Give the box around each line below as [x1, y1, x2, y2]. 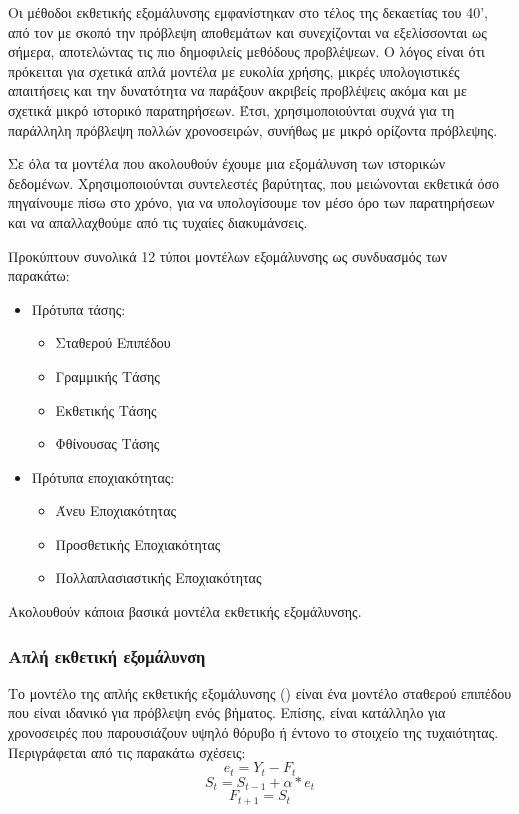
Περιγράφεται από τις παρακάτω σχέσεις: [8, 741, 246, 762]
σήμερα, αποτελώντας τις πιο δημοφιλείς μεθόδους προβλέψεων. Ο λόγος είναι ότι [8, 41, 485, 62]
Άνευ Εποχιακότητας [55, 500, 177, 521]
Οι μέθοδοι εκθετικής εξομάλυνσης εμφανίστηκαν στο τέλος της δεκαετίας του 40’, [8, 2, 488, 22]
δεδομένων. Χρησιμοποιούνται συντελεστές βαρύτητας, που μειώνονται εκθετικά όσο [8, 172, 500, 193]
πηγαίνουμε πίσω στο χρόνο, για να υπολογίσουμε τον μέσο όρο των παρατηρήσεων [8, 192, 495, 213]
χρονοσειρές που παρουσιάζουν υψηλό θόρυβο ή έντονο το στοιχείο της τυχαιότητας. [8, 722, 499, 743]
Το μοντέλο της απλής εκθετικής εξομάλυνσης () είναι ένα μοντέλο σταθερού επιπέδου [8, 682, 512, 703]
